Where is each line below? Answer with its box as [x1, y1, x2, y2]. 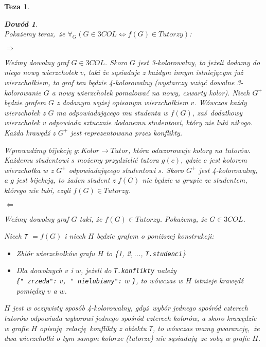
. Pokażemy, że [159, 213, 207, 224]
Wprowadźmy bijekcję [4, 144, 72, 155]
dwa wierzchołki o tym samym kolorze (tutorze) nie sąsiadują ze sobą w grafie [4, 333, 250, 343]
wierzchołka [4, 164, 41, 175]
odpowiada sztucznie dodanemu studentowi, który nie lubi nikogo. [48, 117, 253, 128]
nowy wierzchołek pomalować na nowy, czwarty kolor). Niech [58, 87, 250, 98]
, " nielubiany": [63, 278, 122, 285]
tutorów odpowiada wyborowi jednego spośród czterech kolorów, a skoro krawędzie [4, 312, 257, 323]
